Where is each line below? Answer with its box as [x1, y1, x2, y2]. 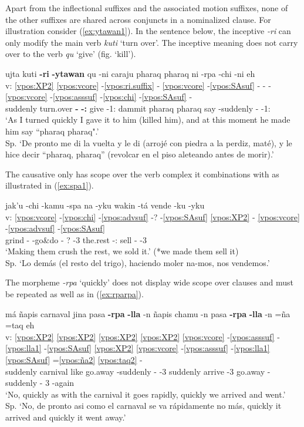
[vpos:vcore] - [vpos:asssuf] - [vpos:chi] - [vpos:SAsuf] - [5, 90, 192, 103]
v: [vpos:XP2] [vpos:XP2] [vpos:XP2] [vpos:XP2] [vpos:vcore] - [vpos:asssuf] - [5, 330, 280, 342]
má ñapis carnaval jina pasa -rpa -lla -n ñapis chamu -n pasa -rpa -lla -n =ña [5, 307, 291, 320]
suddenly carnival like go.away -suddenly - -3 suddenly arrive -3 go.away [5, 365, 265, 377]
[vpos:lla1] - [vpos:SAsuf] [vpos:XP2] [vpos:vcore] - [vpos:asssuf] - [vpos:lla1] [5, 342, 270, 354]
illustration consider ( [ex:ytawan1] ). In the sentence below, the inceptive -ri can [5, 25, 291, 37]
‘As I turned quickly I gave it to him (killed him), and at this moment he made [5, 113, 291, 126]
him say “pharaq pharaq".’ [5, 125, 99, 137]
